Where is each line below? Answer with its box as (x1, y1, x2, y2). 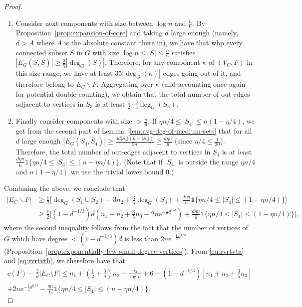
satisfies (172, 47, 195, 57)
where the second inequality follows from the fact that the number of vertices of (4, 222, 248, 232)
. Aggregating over (96, 79, 153, 89)
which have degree (11, 233, 67, 243)
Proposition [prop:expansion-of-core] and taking (15, 27, 163, 38)
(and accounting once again (162, 79, 246, 89)
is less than (124, 233, 159, 243)
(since (175, 136, 193, 146)
